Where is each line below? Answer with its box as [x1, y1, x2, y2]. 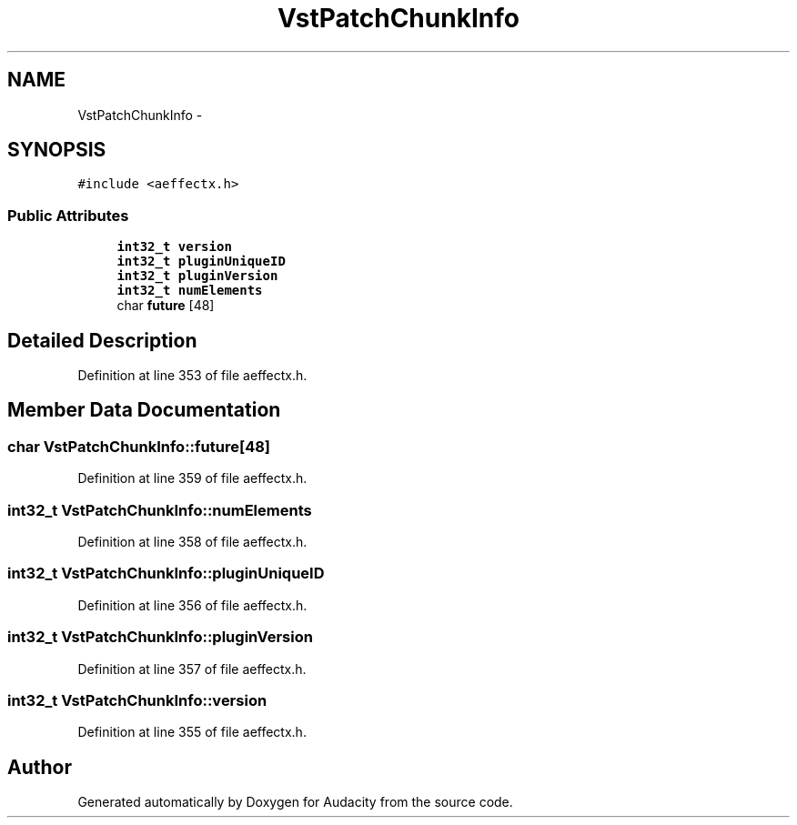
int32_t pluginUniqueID [116, 254, 286, 269]
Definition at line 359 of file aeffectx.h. [77, 470, 308, 487]
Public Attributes [7, 206, 129, 225]
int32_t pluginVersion [116, 268, 278, 284]
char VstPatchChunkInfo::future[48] [7, 437, 271, 456]
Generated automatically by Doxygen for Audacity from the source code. [77, 794, 513, 810]
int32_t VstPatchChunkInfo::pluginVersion [7, 628, 313, 647]
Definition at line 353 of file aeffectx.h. [77, 367, 308, 384]
